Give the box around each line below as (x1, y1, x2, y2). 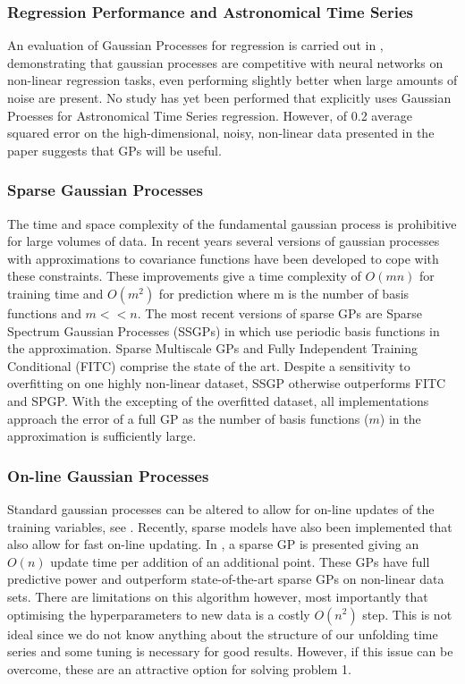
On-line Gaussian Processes (7, 464, 209, 486)
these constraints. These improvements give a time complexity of (7, 266, 361, 285)
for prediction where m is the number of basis (158, 283, 410, 302)
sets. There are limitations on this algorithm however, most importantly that (7, 587, 428, 605)
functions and (7, 303, 81, 322)
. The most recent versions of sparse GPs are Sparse (137, 303, 422, 322)
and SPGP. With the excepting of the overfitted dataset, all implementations (7, 391, 429, 410)
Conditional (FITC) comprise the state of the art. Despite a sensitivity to (7, 356, 410, 375)
